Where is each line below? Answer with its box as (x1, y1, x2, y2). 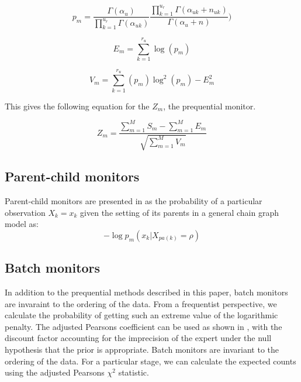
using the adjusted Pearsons (5, 366, 105, 378)
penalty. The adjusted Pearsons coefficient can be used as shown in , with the (5, 320, 282, 332)
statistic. (118, 366, 149, 378)
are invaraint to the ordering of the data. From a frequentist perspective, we (5, 297, 277, 309)
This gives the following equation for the (5, 99, 150, 112)
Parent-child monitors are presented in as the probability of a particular (5, 195, 262, 207)
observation (5, 206, 46, 218)
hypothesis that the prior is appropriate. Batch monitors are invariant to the (5, 343, 279, 355)
